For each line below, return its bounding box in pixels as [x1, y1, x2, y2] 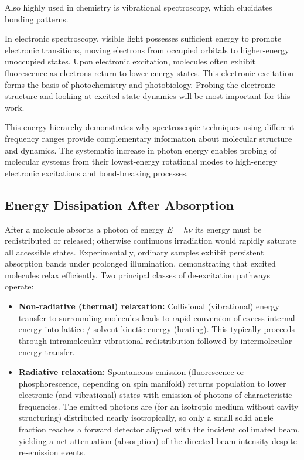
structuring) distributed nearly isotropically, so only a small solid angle [18, 411, 274, 424]
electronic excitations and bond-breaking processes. [5, 166, 189, 179]
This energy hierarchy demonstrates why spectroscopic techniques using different [5, 121, 295, 133]
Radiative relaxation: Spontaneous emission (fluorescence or [18, 366, 244, 378]
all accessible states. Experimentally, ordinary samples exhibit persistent [5, 246, 264, 258]
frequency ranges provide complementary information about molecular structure [5, 132, 292, 144]
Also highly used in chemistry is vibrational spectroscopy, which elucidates [5, 1, 272, 13]
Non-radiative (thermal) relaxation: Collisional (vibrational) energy [18, 300, 280, 312]
